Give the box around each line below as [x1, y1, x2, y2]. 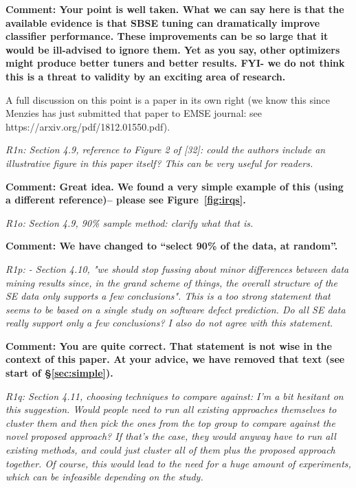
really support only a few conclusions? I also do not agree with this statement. [5, 315, 333, 330]
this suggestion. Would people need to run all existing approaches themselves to [5, 402, 337, 417]
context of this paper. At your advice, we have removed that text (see [5, 352, 345, 366]
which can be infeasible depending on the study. [5, 469, 203, 484]
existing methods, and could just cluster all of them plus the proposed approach [5, 443, 335, 457]
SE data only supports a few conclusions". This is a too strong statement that [5, 289, 331, 303]
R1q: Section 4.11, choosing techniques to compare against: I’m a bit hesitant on [5, 388, 344, 403]
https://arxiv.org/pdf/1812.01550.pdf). [5, 119, 170, 133]
